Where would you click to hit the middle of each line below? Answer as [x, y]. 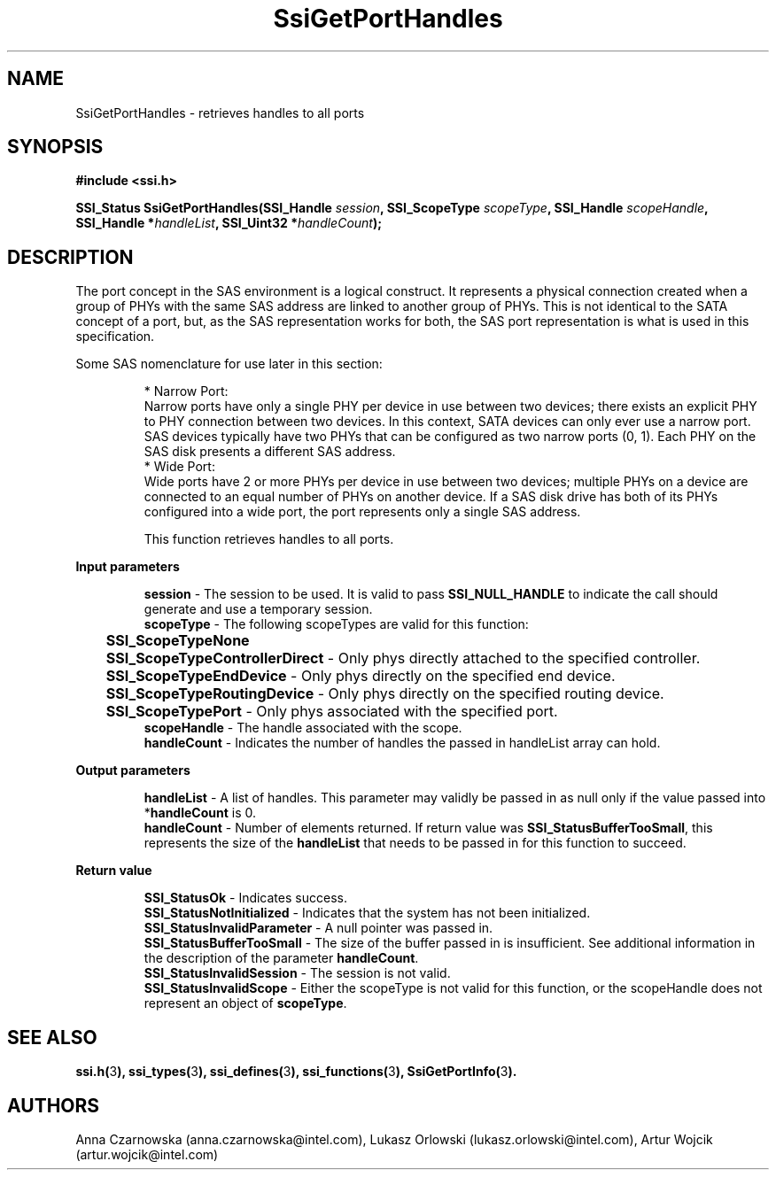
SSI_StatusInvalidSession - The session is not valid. [297, 973]
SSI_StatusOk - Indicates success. [245, 898]
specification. [115, 337]
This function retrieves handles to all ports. [269, 539]
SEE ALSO [52, 1037]
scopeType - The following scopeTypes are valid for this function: [336, 624]
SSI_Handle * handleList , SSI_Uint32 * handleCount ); [229, 223]
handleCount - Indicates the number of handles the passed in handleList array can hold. [402, 743]
